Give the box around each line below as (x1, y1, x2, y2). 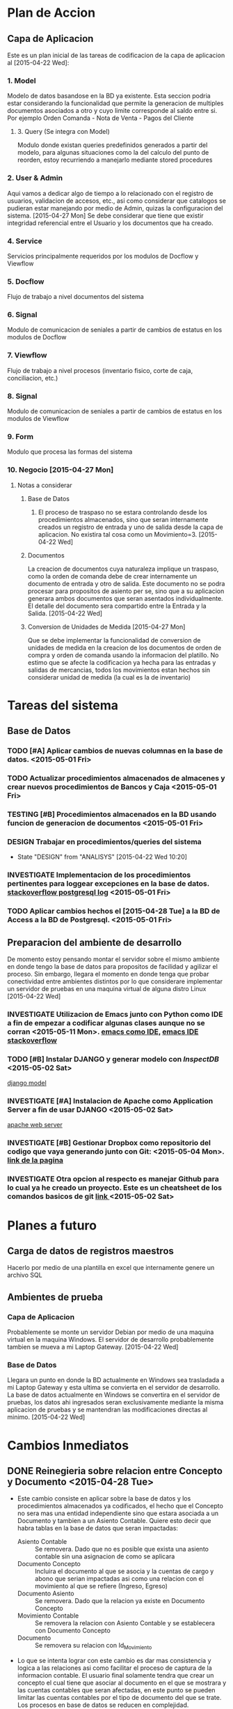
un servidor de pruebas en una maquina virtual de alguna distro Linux (7, 984, 207, 993)
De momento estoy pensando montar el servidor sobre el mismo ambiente (7, 955, 220, 963)
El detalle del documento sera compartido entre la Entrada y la (27, 601, 207, 610)
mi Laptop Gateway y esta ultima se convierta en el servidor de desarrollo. (7, 1384, 220, 1392)
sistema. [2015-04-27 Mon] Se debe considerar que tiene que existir (7, 211, 204, 220)
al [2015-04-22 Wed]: (7, 59, 70, 67)
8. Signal (7, 391, 38, 401)
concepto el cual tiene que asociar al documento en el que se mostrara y (17, 1678, 227, 1687)
